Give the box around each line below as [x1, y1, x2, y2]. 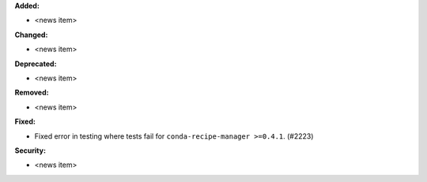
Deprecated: [14, 59, 57, 69]
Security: [14, 146, 47, 155]
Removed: [14, 87, 49, 98]
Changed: [14, 30, 48, 39]
